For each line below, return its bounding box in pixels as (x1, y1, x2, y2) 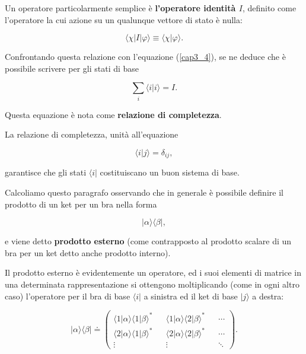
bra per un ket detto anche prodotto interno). (5, 246, 171, 259)
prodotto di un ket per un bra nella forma (5, 197, 157, 210)
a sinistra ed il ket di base (144, 289, 238, 302)
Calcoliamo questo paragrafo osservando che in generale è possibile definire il (5, 186, 283, 198)
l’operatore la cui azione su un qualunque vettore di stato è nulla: (5, 13, 243, 25)
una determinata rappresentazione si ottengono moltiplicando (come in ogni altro (5, 278, 299, 290)
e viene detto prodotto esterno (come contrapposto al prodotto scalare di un (5, 235, 292, 247)
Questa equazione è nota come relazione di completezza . (5, 108, 222, 120)
